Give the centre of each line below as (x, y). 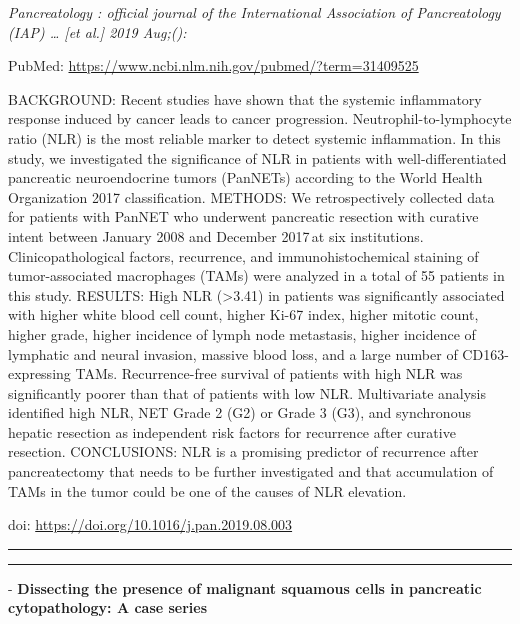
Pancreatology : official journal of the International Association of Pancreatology (254, 12)
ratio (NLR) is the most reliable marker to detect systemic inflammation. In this (254, 137)
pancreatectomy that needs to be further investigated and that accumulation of (251, 471)
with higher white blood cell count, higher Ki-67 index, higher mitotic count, (243, 314)
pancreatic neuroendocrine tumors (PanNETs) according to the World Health (245, 177)
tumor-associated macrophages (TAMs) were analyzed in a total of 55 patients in (256, 275)
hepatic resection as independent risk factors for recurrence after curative (232, 431)
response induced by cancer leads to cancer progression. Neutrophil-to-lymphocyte (260, 118)
